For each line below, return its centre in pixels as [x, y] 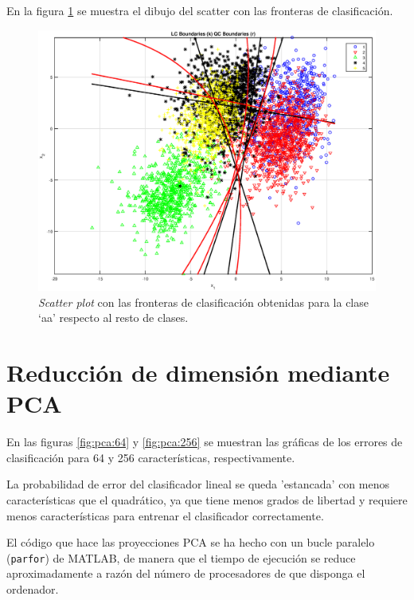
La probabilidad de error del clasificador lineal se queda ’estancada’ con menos [198, 484]
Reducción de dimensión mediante [198, 373]
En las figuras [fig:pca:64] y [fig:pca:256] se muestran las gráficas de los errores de [205, 442]
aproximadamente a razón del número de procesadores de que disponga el [186, 573]
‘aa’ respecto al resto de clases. [113, 318]
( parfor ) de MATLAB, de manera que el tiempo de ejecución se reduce [181, 557]
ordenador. [33, 589]
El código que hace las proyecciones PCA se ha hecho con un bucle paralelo [191, 542]
